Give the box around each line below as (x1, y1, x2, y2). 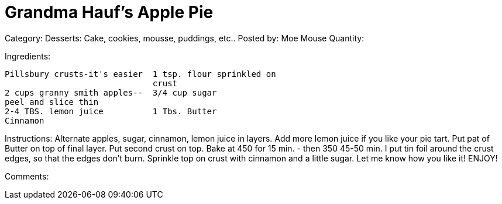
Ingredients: (5, 51, 51, 61)
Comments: (5, 171, 49, 181)
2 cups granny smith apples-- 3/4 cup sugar (5, 87, 217, 97)
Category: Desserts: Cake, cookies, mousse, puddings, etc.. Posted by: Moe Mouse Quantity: (5, 33, 365, 43)
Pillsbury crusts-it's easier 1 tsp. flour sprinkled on (5, 69, 276, 79)
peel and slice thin (5, 97, 99, 107)
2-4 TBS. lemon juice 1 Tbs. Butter (5, 106, 217, 116)
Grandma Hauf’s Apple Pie (5, 2, 214, 22)
